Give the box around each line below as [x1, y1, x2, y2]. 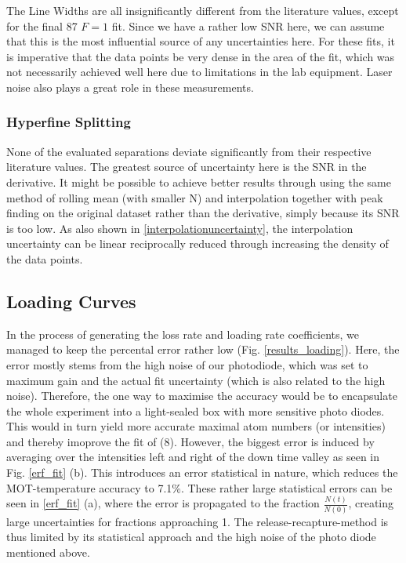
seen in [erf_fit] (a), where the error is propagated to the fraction [6, 495, 320, 511]
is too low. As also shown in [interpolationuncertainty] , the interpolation [6, 220, 353, 236]
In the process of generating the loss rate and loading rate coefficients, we [6, 325, 360, 342]
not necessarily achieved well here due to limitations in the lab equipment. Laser [6, 64, 393, 80]
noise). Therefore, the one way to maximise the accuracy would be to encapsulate [6, 387, 397, 404]
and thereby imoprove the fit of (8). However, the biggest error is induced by [6, 433, 375, 449]
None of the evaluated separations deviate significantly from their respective [6, 143, 372, 159]
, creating [348, 495, 394, 511]
